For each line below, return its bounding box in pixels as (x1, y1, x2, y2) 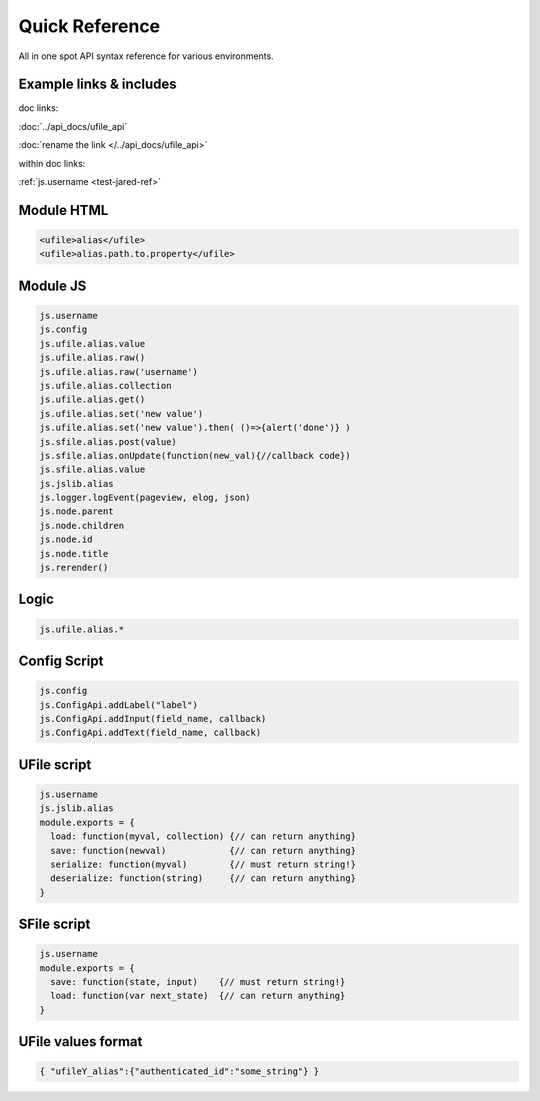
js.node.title (39, 548, 109, 559)
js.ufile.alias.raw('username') (39, 366, 199, 377)
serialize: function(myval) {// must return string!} (50, 858, 357, 870)
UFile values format (18, 1033, 143, 1050)
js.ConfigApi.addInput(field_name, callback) (39, 713, 267, 724)
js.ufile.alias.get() (39, 394, 146, 405)
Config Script (18, 653, 104, 670)
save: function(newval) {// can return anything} (50, 845, 357, 856)
